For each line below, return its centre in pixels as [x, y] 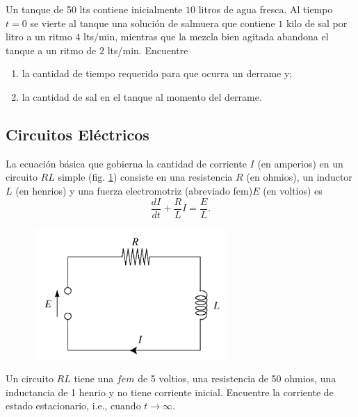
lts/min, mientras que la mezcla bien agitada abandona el [206, 36]
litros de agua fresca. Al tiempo [266, 9]
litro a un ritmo [39, 36]
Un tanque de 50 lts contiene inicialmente [94, 9]
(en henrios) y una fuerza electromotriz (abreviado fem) [134, 190]
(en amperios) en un [300, 163]
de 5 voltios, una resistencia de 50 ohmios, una [237, 378]
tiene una [94, 378]
